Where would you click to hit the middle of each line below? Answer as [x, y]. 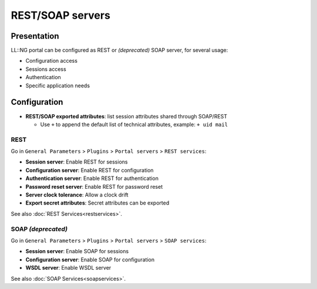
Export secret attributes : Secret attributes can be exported [97, 203]
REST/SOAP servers [61, 15]
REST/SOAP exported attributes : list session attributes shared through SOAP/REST [127, 116]
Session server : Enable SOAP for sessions [77, 251]
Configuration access [51, 61]
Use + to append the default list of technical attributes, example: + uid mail [134, 124]
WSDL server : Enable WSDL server [68, 268]
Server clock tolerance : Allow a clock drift [77, 195]
